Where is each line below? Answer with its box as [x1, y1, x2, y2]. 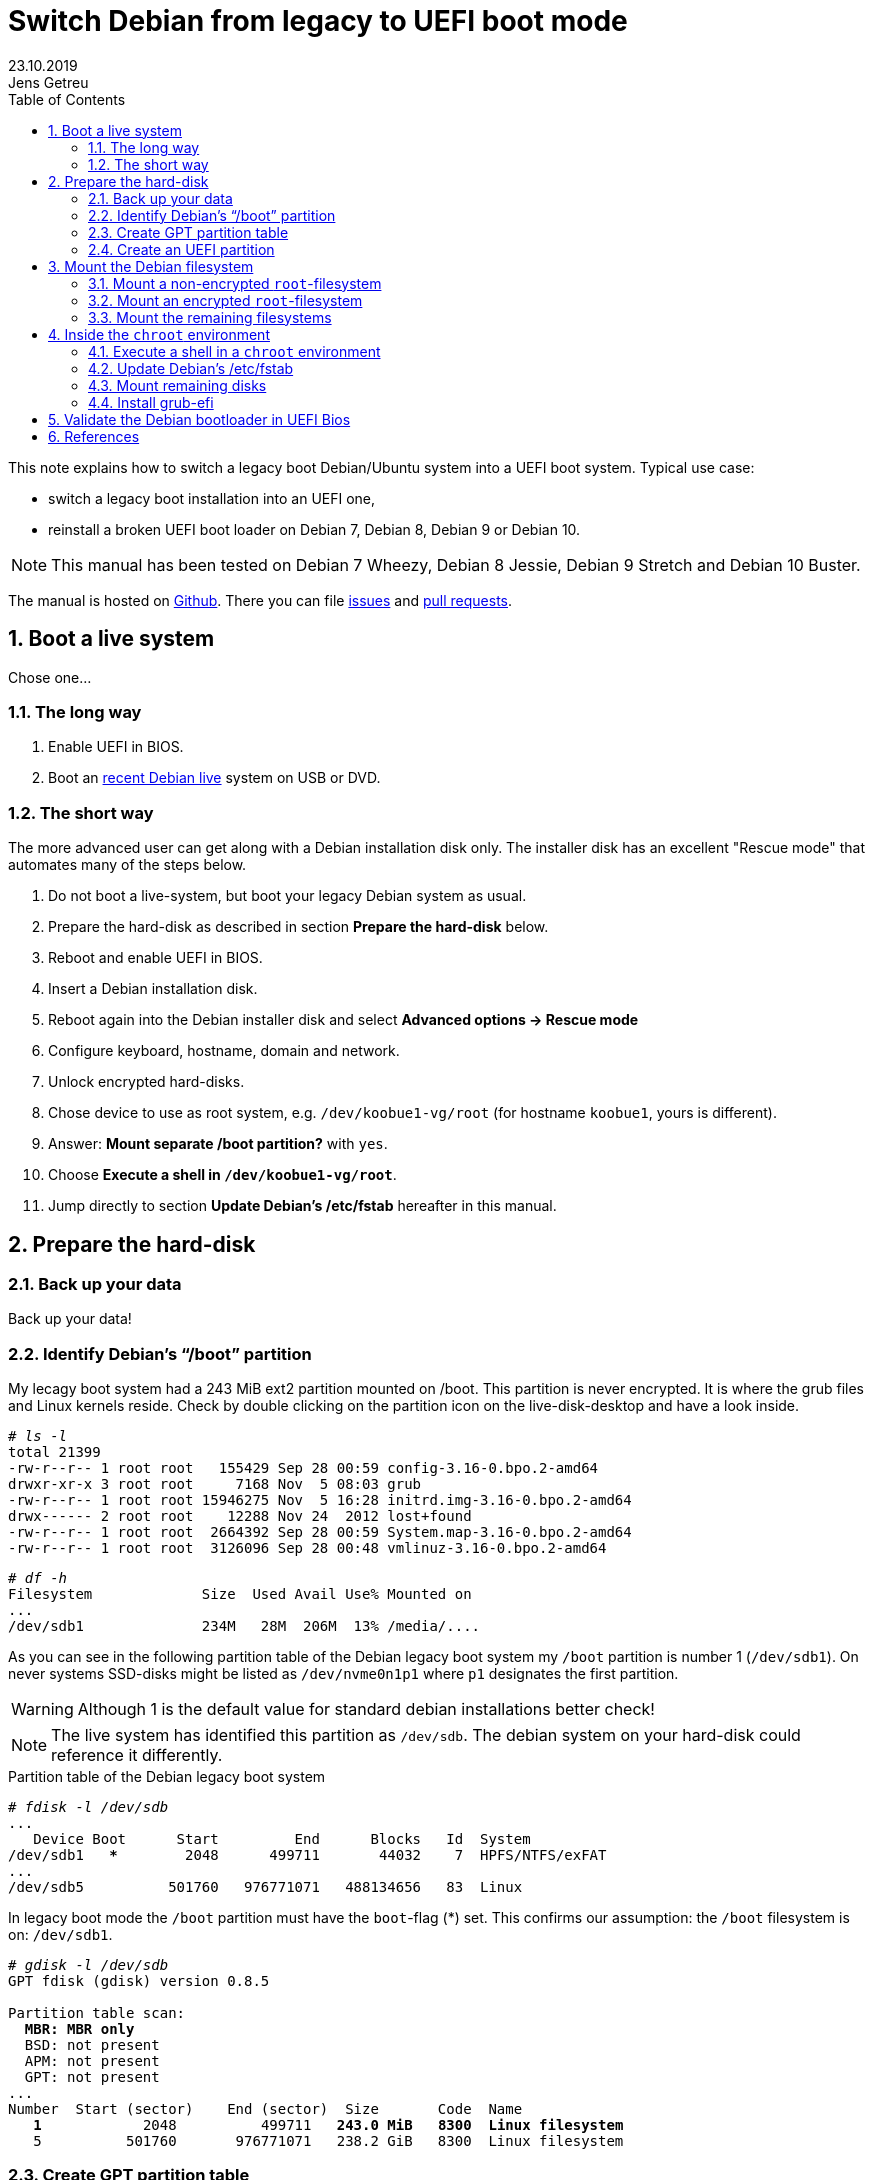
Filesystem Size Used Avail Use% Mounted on [8, 1586, 472, 1603]
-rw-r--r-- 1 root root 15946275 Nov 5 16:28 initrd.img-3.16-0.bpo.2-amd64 [8, 1492, 632, 1509]
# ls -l [8, 1428, 68, 1445]
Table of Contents [8, 90, 126, 108]
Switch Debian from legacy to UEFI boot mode [8, 4, 628, 38]
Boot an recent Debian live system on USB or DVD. [48, 769, 381, 787]
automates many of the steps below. [8, 856, 247, 874]
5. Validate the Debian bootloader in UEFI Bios [48, 410, 351, 428]
